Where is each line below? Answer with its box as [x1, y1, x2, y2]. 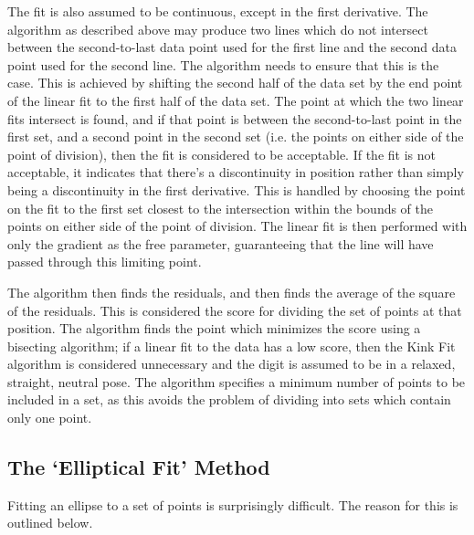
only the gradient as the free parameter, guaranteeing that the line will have [7, 234, 434, 253]
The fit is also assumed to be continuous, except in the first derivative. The [7, 2, 428, 20]
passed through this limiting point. [7, 252, 202, 271]
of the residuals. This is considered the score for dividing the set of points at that [7, 300, 462, 320]
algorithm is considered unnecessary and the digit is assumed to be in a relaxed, [7, 354, 456, 373]
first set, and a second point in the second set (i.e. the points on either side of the [7, 127, 464, 146]
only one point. [7, 408, 92, 427]
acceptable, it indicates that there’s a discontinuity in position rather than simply [7, 163, 464, 182]
